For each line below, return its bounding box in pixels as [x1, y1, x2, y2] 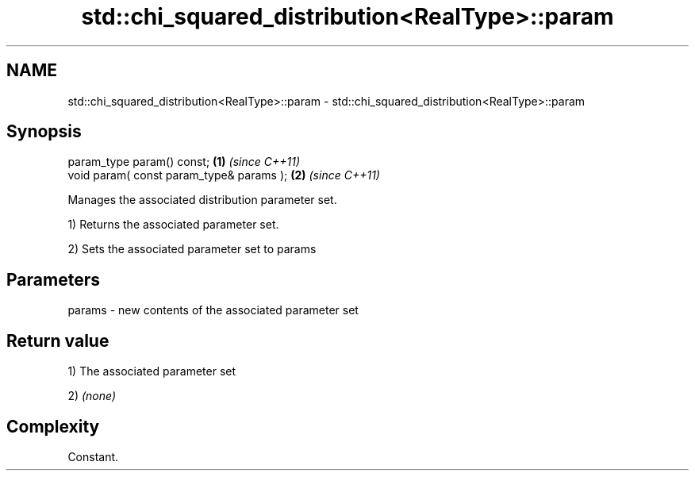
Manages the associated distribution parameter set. [67, 193, 337, 207]
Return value [6, 330, 109, 351]
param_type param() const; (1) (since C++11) [67, 155, 301, 169]
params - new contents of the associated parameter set [67, 303, 359, 317]
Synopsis [6, 121, 82, 142]
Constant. [67, 449, 119, 464]
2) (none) [67, 389, 117, 403]
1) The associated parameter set [67, 364, 236, 379]
